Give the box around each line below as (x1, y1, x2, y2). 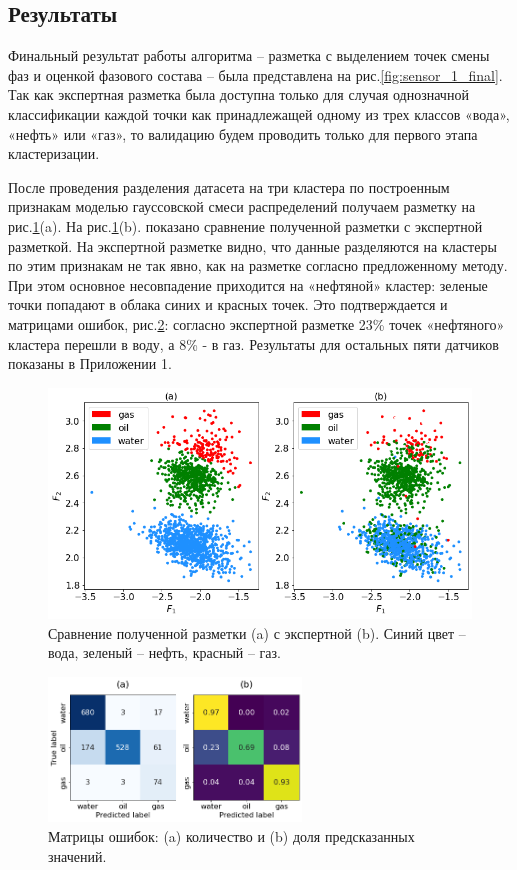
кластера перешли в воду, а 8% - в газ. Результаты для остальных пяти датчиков (8, 333, 499, 354)
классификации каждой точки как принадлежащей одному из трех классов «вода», (8, 103, 510, 124)
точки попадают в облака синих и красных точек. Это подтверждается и (8, 294, 448, 315)
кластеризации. (8, 143, 100, 164)
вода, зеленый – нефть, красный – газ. (48, 642, 281, 663)
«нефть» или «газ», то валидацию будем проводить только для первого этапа (8, 123, 478, 144)
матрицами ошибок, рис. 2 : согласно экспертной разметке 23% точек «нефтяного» (8, 313, 505, 334)
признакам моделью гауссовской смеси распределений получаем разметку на (8, 196, 476, 217)
